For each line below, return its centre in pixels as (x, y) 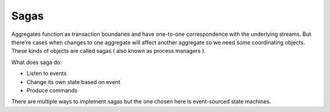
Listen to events (47, 74)
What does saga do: (37, 62)
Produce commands (52, 90)
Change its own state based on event (73, 82)
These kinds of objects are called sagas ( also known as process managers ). (108, 51)
